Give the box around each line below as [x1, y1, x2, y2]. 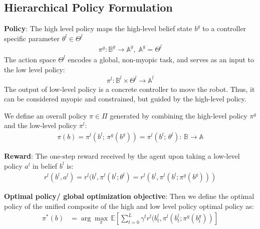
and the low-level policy [4, 120, 77, 131]
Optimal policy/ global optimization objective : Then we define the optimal [4, 191, 254, 201]
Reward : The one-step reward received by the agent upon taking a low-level [4, 151, 240, 161]
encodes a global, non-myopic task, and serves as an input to [68, 54, 254, 64]
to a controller [202, 23, 246, 34]
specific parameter [4, 33, 60, 43]
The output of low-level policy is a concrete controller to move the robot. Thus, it [4, 83, 255, 94]
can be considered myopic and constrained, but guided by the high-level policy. [4, 93, 246, 104]
